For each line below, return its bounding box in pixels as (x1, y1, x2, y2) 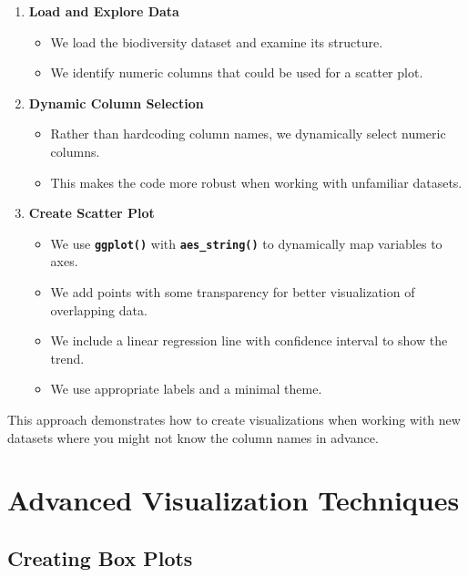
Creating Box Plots (7, 543, 193, 572)
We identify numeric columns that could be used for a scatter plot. (50, 63, 423, 82)
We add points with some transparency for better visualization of (50, 283, 415, 301)
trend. (50, 348, 85, 367)
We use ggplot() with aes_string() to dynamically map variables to (50, 233, 443, 252)
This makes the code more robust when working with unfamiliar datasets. (50, 172, 463, 191)
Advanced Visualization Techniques (7, 481, 460, 519)
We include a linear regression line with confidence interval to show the (50, 331, 448, 350)
